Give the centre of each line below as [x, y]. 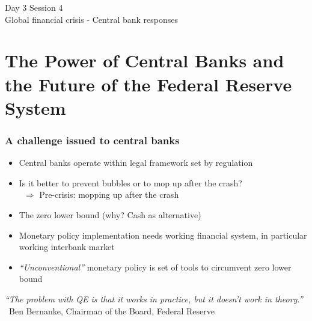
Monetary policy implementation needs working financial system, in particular [163, 235]
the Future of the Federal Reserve [148, 84]
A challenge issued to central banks [92, 140]
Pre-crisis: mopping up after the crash [109, 194]
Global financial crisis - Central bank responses [91, 19]
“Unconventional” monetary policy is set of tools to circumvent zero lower [155, 267]
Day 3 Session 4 [34, 7]
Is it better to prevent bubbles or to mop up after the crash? [130, 182]
